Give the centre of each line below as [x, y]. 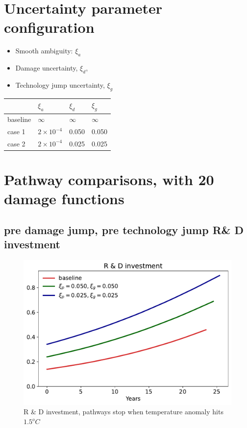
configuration [49, 27]
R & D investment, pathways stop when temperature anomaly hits [123, 412]
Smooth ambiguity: [44, 51]
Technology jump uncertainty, [60, 84]
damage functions [64, 199]
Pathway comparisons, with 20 [109, 179]
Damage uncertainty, [47, 68]
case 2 [16, 143]
